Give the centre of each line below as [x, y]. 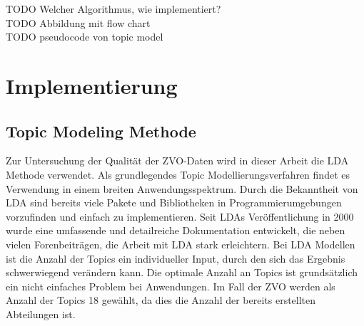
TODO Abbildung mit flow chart [78, 22]
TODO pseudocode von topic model [85, 37]
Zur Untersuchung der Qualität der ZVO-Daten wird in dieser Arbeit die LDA [177, 161]
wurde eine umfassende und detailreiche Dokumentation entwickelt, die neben [176, 230]
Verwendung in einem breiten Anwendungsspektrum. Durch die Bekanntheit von [182, 188]
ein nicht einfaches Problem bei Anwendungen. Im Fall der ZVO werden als [171, 286]
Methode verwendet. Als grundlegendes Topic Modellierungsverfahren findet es [178, 174]
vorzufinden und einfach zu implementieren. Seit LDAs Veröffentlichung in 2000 [180, 216]
